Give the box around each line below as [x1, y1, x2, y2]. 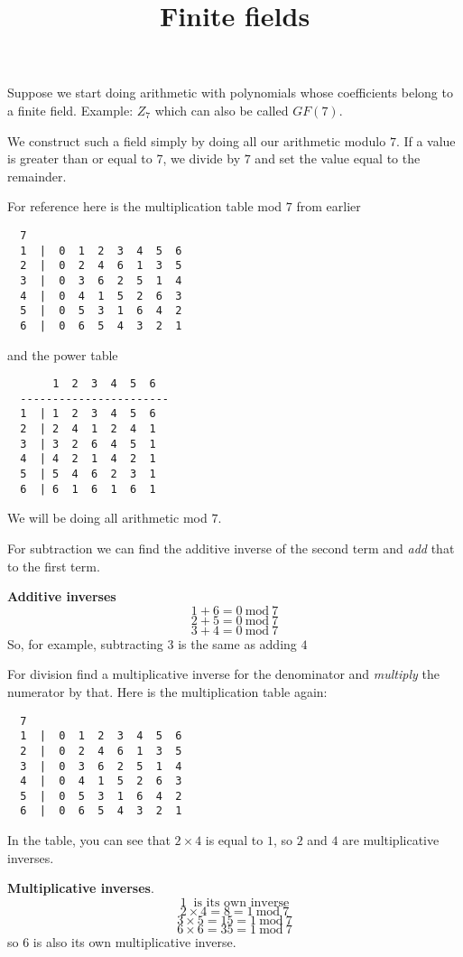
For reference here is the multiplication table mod [7, 197, 282, 216]
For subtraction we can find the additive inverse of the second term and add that [7, 538, 455, 557]
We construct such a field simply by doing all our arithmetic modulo [7, 131, 386, 150]
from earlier [296, 197, 361, 216]
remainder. [7, 166, 67, 185]
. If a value [395, 131, 456, 150]
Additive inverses [7, 587, 116, 606]
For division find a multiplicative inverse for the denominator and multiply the [7, 664, 440, 683]
